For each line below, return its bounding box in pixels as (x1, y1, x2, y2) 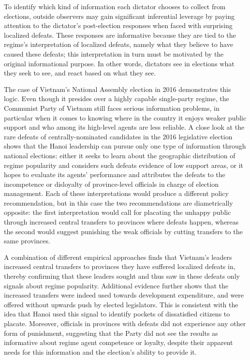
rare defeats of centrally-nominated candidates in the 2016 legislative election (4, 131, 233, 141)
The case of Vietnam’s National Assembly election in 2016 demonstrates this (4, 84, 231, 94)
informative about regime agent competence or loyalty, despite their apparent (4, 337, 233, 347)
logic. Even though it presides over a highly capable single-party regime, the (4, 93, 229, 104)
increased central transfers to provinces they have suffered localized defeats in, (4, 261, 235, 271)
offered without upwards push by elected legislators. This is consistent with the (4, 299, 238, 309)
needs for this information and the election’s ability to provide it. (4, 346, 197, 357)
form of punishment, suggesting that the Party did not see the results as (4, 328, 218, 338)
